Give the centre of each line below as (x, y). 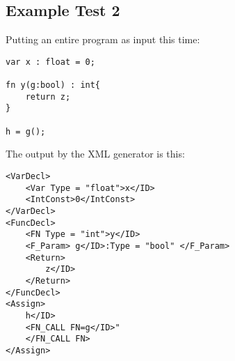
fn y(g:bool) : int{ (53, 85)
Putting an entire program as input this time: (103, 39)
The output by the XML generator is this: (95, 154)
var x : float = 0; (50, 62)
